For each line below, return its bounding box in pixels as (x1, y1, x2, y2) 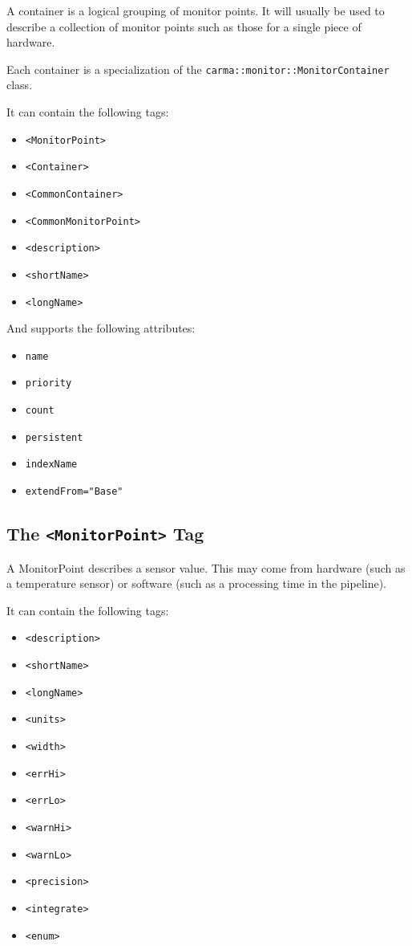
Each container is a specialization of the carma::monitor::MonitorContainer (6, 60, 390, 77)
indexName (25, 459, 78, 471)
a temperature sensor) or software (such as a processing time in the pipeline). (6, 575, 387, 592)
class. (6, 76, 33, 93)
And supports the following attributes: (6, 320, 196, 336)
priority (25, 377, 72, 389)
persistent (25, 431, 83, 443)
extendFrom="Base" (25, 486, 123, 498)
